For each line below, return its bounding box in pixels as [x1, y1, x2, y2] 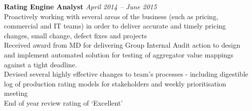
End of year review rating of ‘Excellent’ [4, 97, 123, 108]
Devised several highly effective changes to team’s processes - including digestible [4, 69, 249, 79]
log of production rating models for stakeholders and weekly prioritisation [4, 78, 226, 88]
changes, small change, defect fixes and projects [4, 30, 147, 40]
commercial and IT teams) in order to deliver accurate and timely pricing [4, 21, 226, 31]
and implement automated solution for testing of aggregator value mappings [4, 49, 234, 59]
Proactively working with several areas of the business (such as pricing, [4, 11, 219, 21]
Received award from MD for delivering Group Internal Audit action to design [4, 40, 240, 50]
